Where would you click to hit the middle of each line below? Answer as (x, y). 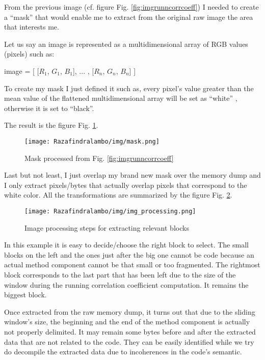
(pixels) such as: (29, 54)
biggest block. (25, 295)
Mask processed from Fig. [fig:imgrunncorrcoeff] (99, 158)
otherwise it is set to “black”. (49, 108)
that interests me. (32, 27)
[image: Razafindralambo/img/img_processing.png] (110, 211)
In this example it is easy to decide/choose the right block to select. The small (126, 245)
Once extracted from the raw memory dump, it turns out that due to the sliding (130, 311)
